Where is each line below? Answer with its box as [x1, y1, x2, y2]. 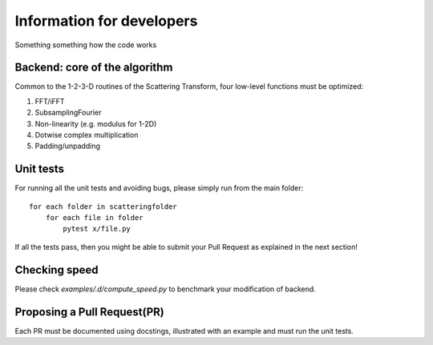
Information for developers [14, 12, 198, 30]
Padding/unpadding [34, 141, 100, 151]
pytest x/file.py [63, 224, 132, 234]
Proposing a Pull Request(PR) [14, 305, 164, 319]
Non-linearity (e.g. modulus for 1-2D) [34, 118, 157, 128]
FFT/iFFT [34, 96, 65, 106]
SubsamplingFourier [34, 108, 102, 118]
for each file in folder [45, 213, 144, 223]
